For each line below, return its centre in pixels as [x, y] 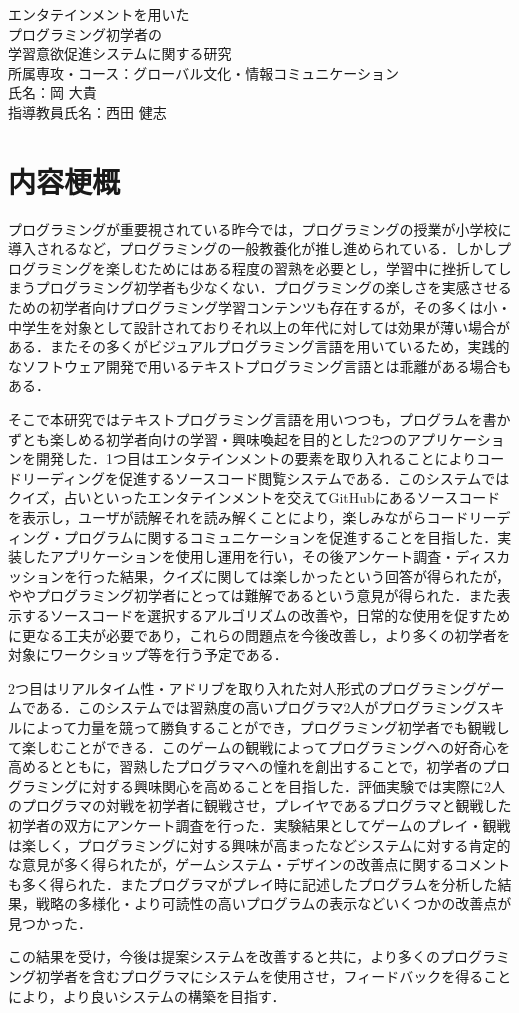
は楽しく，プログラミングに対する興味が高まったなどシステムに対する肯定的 [259, 844]
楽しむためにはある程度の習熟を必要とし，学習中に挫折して [301, 267]
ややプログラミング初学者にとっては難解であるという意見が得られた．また [252, 595]
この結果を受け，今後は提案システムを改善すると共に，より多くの [224, 956]
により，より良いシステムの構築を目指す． [147, 995]
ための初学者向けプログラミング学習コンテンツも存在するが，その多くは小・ [260, 307]
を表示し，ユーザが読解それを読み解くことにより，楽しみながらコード [238, 517]
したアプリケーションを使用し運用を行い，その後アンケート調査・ [238, 556]
